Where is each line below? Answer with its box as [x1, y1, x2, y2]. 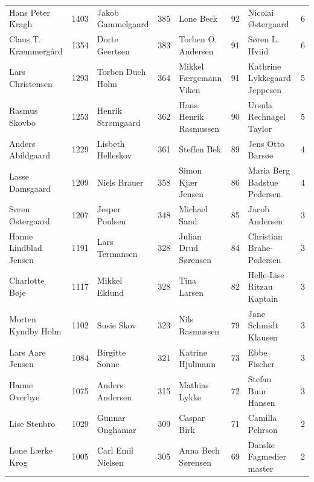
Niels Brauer [97, 175, 144, 188]
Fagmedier [248, 450, 287, 463]
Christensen [9, 77, 53, 90]
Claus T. [9, 33, 41, 45]
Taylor [248, 122, 272, 134]
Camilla [248, 411, 277, 424]
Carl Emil [97, 444, 133, 457]
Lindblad [9, 241, 42, 254]
